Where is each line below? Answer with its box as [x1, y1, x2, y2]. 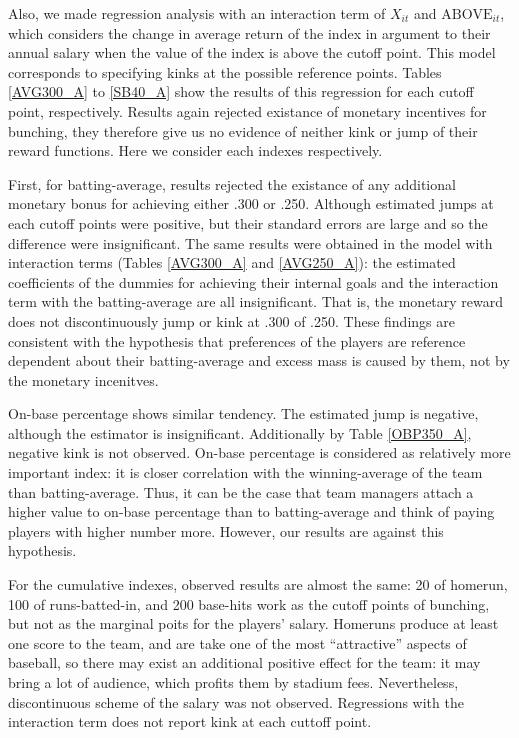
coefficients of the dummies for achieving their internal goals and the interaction [8, 271, 499, 292]
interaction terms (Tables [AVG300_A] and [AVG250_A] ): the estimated [8, 252, 456, 273]
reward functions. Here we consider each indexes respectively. [8, 140, 383, 161]
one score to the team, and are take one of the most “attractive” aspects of [8, 632, 467, 653]
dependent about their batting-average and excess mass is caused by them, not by [8, 350, 510, 371]
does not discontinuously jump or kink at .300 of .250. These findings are [8, 310, 455, 331]
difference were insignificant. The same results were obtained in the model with [8, 232, 493, 253]
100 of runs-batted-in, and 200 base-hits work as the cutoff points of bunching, [8, 593, 490, 614]
